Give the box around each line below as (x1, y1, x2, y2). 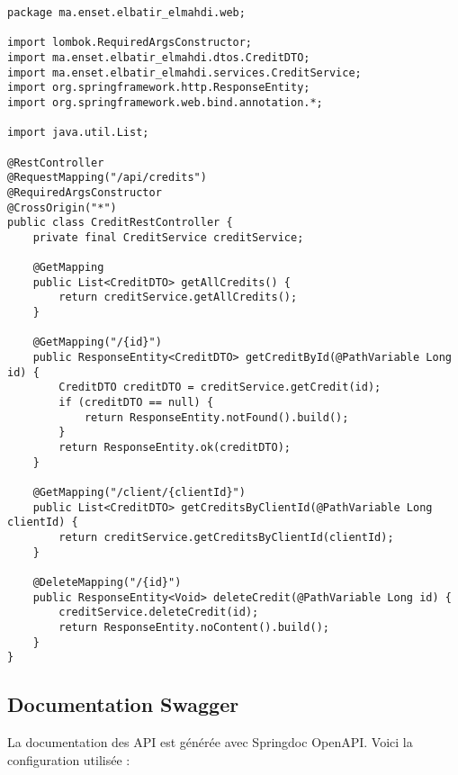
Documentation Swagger (7, 690, 239, 718)
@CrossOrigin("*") (7, 201, 117, 214)
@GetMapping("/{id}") (32, 336, 162, 349)
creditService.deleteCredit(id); (58, 606, 259, 619)
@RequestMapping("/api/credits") (7, 171, 207, 185)
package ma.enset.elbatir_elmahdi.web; (7, 6, 246, 19)
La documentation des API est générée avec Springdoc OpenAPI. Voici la (7, 733, 413, 752)
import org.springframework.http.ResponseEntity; (7, 81, 310, 95)
